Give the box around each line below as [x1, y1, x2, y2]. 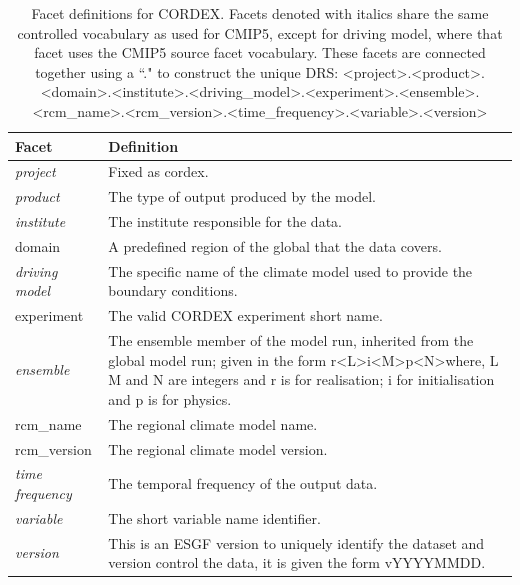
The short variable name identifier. [108, 507, 321, 528]
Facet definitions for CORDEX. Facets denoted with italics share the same [31, 3, 489, 23]
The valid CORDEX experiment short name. [108, 305, 383, 326]
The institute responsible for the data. [108, 211, 342, 232]
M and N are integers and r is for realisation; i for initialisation [108, 369, 495, 390]
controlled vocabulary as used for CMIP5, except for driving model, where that [17, 22, 503, 43]
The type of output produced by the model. [108, 186, 376, 207]
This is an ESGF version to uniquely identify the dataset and [108, 532, 485, 553]
